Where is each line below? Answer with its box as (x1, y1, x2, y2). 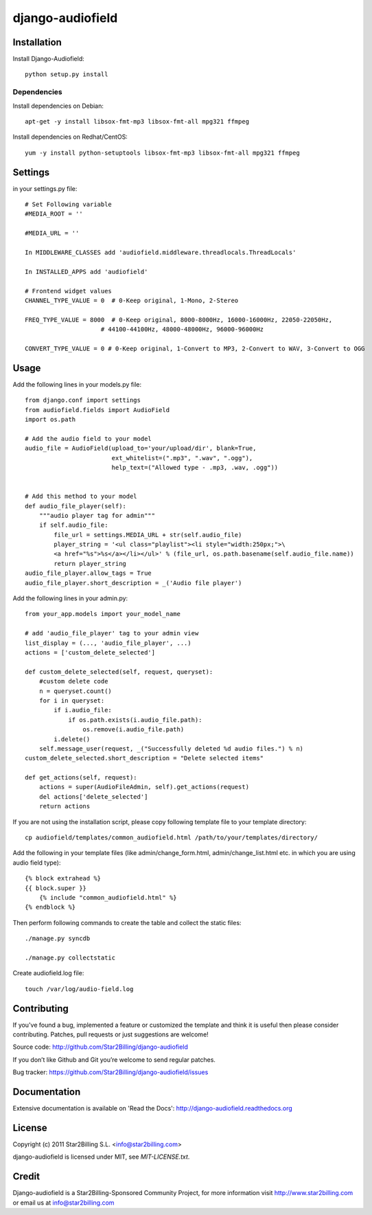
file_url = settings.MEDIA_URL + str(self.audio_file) (54, 531, 242, 538)
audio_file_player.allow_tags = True (25, 569, 152, 577)
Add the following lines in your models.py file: (12, 380, 142, 388)
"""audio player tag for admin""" (38, 512, 156, 519)
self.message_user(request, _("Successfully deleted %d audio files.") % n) (38, 745, 304, 752)
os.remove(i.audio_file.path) (82, 725, 185, 734)
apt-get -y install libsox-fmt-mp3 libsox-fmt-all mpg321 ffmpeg (25, 117, 250, 125)
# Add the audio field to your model (25, 435, 152, 442)
